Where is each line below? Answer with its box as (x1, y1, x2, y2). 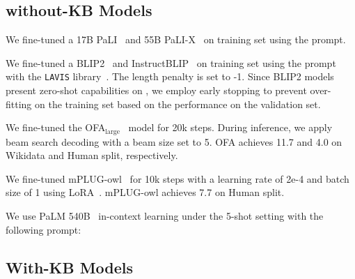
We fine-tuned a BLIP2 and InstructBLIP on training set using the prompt (6, 55, 336, 70)
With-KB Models (6, 256, 134, 278)
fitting (6, 96, 32, 111)
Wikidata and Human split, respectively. (6, 148, 178, 163)
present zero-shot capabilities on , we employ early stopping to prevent (6, 83, 307, 98)
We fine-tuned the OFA (6, 120, 106, 135)
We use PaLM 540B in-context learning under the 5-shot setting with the (6, 209, 324, 223)
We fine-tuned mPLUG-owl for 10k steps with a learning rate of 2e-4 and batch (6, 171, 349, 186)
